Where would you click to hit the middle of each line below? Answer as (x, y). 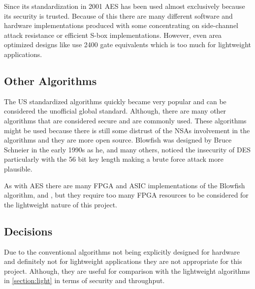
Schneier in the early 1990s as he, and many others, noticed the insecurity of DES (127, 149)
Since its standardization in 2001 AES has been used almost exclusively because (125, 6)
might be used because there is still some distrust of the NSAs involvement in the (127, 130)
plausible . (18, 168)
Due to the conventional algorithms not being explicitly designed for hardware (122, 251)
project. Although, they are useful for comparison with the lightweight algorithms (127, 271)
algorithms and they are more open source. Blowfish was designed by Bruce (118, 140)
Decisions (28, 231)
